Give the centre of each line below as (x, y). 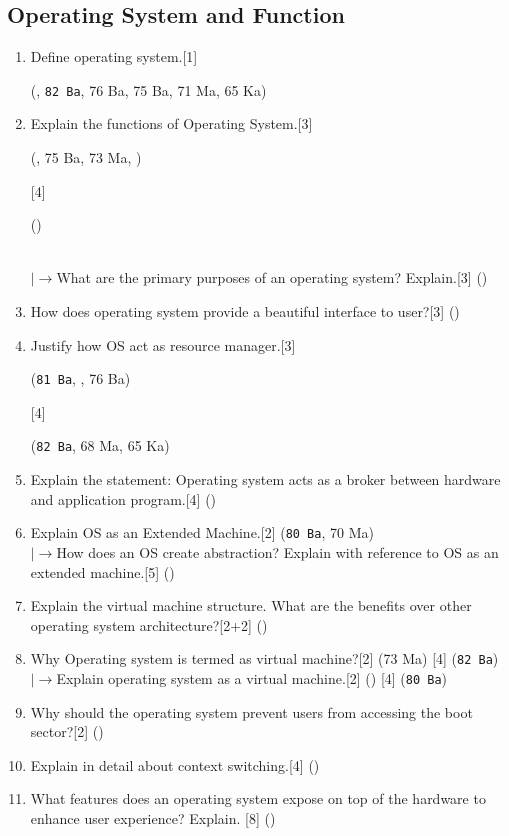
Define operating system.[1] (114, 56)
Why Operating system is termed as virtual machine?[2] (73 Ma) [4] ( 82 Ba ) (264, 658)
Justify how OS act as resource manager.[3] (163, 344)
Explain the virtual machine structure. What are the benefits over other (251, 605)
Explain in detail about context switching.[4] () (175, 764)
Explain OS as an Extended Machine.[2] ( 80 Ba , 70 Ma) (202, 532)
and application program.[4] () (123, 498)
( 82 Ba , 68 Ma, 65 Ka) (100, 445)
